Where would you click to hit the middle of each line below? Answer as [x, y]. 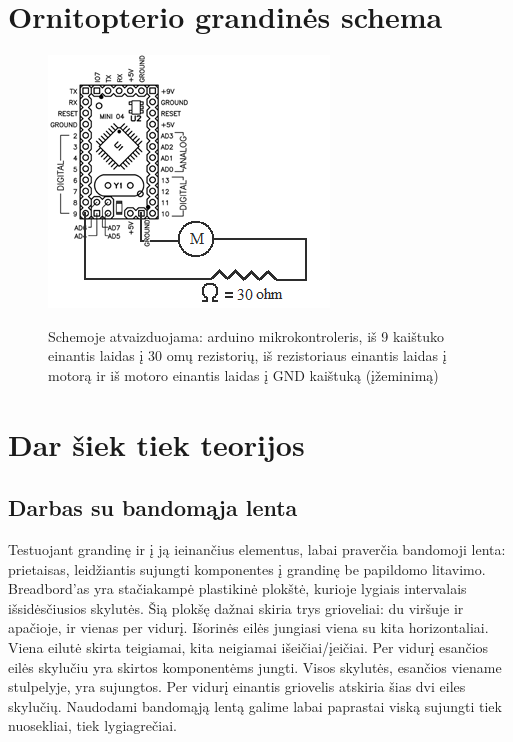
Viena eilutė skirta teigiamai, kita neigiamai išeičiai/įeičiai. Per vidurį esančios [248, 647]
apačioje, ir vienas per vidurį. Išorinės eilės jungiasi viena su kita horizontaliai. [248, 627]
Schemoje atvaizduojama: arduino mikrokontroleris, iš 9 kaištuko [246, 335]
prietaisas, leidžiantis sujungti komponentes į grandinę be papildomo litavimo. [247, 568]
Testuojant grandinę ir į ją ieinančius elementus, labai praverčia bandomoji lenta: [257, 549]
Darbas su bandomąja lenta [153, 507]
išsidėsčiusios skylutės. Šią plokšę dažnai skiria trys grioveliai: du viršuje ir [236, 607]
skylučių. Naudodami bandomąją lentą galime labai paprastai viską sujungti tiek [255, 705]
